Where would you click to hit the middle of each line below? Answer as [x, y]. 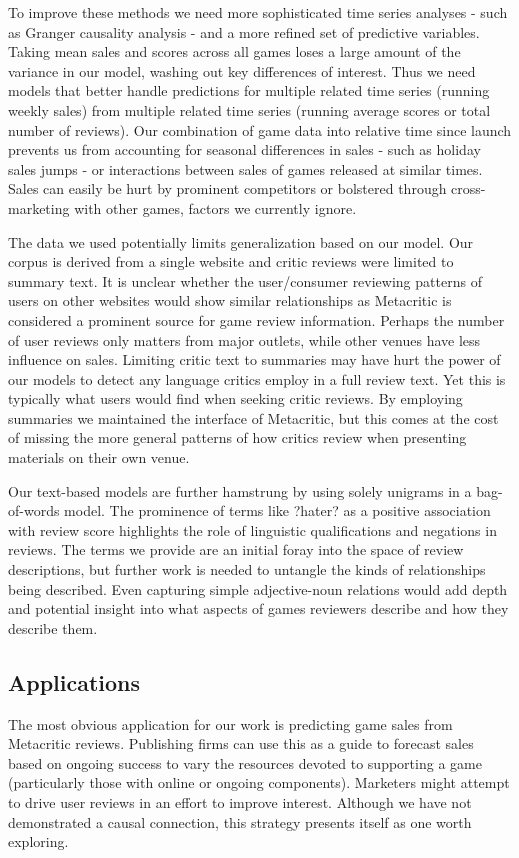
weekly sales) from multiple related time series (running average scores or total [249, 109]
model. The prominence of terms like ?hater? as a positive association [277, 510]
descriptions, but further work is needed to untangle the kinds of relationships [247, 569]
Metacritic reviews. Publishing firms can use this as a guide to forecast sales [241, 743]
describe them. [53, 627]
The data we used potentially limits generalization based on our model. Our [241, 241]
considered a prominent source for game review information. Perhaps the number [256, 319]
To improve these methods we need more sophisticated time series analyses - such [258, 12]
